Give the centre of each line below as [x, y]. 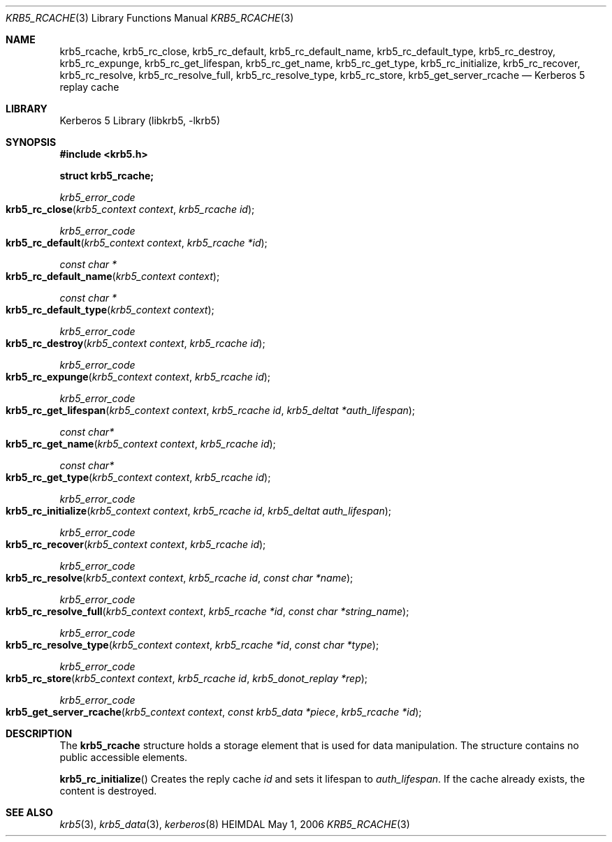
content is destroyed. [108, 791]
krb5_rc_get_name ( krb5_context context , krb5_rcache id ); [141, 444]
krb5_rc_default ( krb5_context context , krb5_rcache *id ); [137, 243]
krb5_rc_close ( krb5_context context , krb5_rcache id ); [130, 209]
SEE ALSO [29, 812]
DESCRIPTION [39, 733]
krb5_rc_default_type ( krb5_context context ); [110, 310]
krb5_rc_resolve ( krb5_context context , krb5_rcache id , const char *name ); [180, 578]
